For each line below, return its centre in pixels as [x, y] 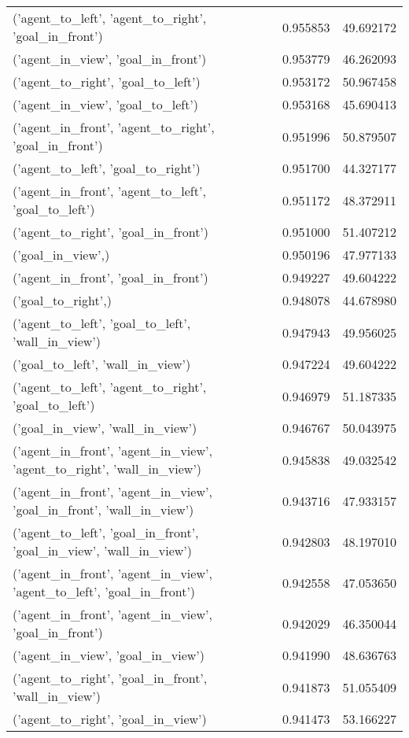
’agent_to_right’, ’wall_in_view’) [107, 469]
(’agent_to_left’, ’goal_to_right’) [107, 168]
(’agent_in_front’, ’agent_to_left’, [109, 191]
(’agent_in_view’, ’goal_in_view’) [109, 655]
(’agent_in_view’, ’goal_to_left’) [106, 104]
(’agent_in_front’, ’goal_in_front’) [111, 277]
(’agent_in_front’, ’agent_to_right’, [114, 127]
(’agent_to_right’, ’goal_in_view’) [110, 719]
